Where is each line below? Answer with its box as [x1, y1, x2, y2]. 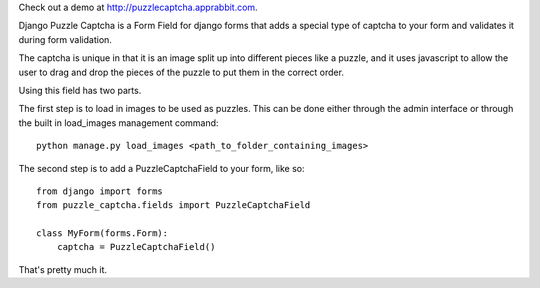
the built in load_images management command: [18, 116, 219, 129]
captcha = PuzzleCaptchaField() [56, 241, 216, 253]
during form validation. [18, 33, 112, 45]
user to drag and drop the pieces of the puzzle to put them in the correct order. [18, 66, 345, 78]
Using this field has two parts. [18, 84, 142, 96]
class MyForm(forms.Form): [36, 228, 169, 239]
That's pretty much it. [18, 263, 108, 275]
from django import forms [36, 185, 164, 197]
